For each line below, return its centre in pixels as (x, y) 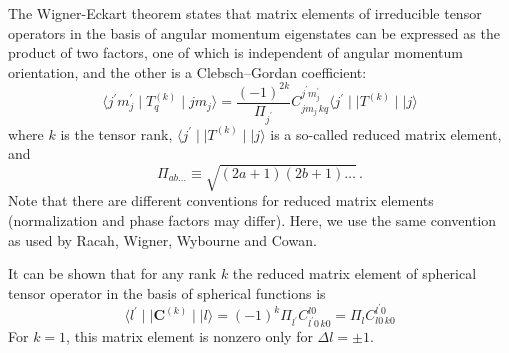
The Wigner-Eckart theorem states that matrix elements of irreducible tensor (245, 13)
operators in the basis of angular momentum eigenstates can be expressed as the (254, 32)
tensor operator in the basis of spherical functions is (167, 292)
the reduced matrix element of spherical (354, 273)
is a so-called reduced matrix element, (386, 133)
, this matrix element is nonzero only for (189, 335)
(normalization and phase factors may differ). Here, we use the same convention (252, 220)
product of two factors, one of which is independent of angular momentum (235, 52)
